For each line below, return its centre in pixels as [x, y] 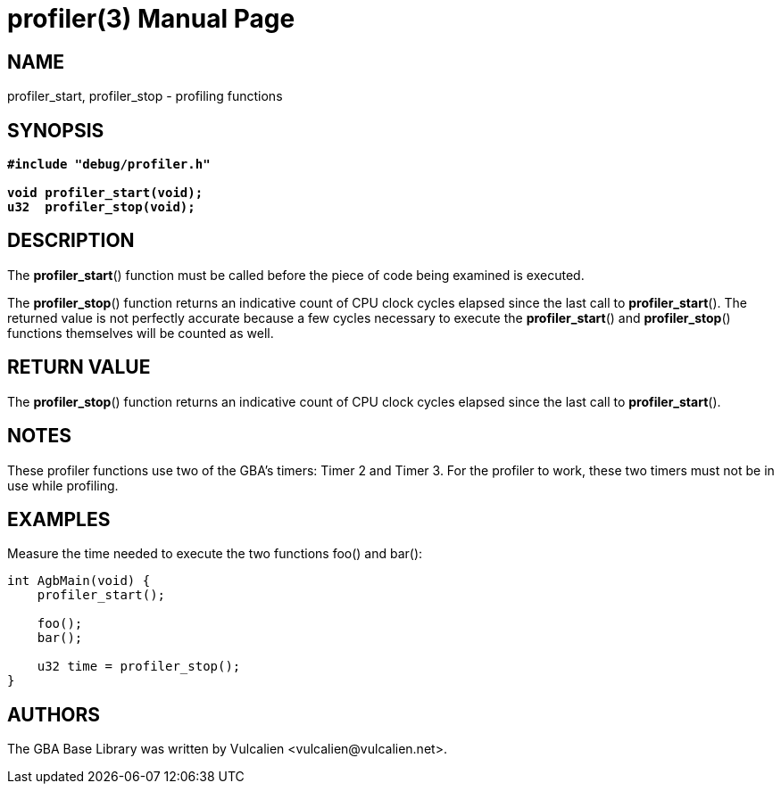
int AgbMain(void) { [79, 581]
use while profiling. [63, 485]
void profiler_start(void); [105, 193]
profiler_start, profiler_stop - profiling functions [145, 96]
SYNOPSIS [56, 130]
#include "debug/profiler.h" [109, 165]
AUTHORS [54, 714]
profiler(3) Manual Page [151, 19]
